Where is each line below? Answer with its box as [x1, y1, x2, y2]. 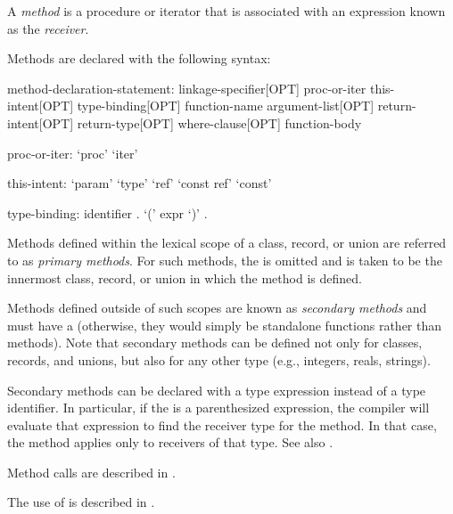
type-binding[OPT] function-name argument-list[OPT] [77, 96, 375, 115]
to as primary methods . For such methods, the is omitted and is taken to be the [7, 250, 442, 269]
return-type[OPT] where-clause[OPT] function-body [77, 113, 362, 132]
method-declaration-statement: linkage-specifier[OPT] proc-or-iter [7, 78, 367, 97]
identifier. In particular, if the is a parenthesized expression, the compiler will [7, 398, 430, 417]
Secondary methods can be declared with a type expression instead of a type [7, 380, 426, 399]
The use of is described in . [7, 493, 155, 511]
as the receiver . [7, 19, 89, 37]
